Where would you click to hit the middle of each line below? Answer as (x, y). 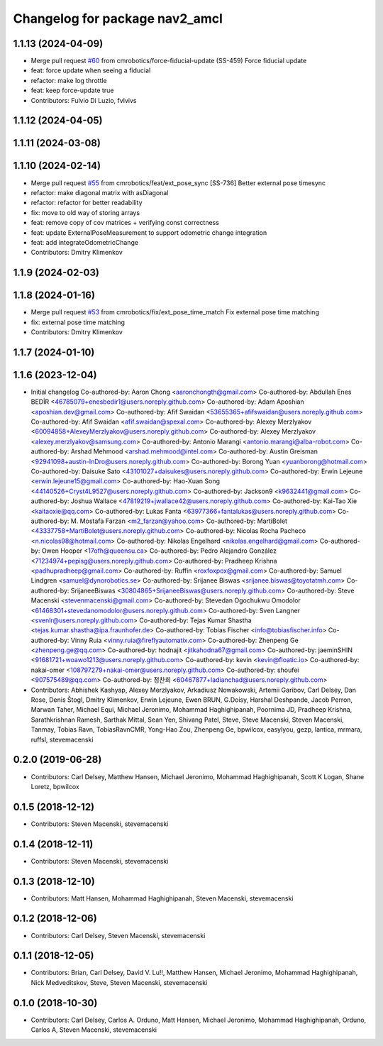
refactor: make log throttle (69, 80)
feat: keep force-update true (72, 90)
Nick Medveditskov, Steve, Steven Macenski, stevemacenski (119, 982)
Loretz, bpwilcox (55, 786)
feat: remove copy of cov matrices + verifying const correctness (125, 223)
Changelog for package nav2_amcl (118, 18)
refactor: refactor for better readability (87, 203)
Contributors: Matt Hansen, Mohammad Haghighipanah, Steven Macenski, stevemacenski (162, 898)
